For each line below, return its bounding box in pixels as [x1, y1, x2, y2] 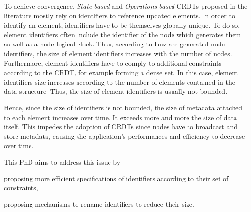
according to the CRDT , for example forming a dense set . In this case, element [4, 67, 238, 77]
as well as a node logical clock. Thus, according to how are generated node [4, 39, 225, 49]
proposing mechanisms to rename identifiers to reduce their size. [4, 198, 194, 209]
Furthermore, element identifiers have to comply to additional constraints [4, 58, 222, 68]
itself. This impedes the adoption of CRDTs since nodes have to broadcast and [4, 121, 238, 132]
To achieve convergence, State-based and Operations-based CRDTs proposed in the [4, 1, 248, 11]
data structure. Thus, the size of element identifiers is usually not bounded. [4, 86, 228, 96]
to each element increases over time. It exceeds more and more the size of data [4, 112, 237, 122]
